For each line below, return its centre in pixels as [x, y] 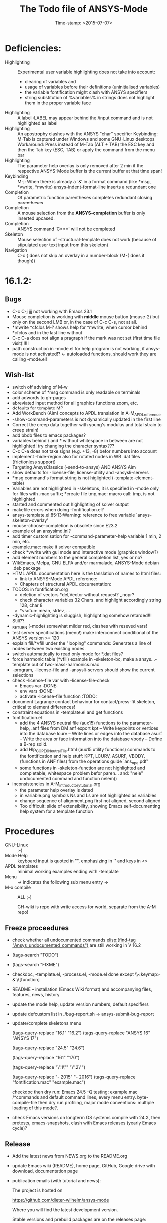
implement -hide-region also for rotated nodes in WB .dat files [76, 457]
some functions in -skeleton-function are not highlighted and [82, 768]
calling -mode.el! [30, 359]
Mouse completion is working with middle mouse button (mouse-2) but [86, 316]
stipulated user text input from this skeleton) [63, 245]
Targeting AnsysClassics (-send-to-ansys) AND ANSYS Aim [74, 467]
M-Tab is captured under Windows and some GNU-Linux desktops [86, 139]
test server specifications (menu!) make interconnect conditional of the [85, 633]
